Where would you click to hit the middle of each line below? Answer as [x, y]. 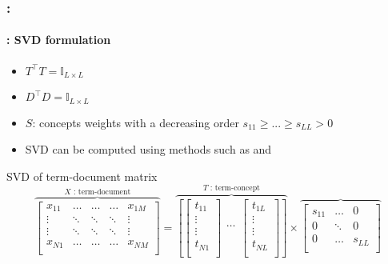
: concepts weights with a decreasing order [136, 122]
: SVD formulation [59, 40]
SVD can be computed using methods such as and [148, 149]
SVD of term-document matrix [82, 176]
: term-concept [235, 188]
